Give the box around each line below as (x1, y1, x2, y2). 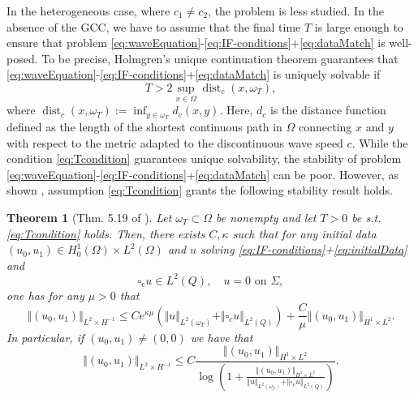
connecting (299, 118, 352, 135)
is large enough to (314, 18, 403, 35)
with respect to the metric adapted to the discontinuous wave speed (6, 134, 343, 151)
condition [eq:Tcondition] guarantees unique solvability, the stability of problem (6, 150, 402, 167)
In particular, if (6, 328, 84, 345)
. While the (351, 134, 408, 151)
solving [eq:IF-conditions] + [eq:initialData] (200, 241, 407, 258)
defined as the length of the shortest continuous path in (6, 118, 282, 135)
